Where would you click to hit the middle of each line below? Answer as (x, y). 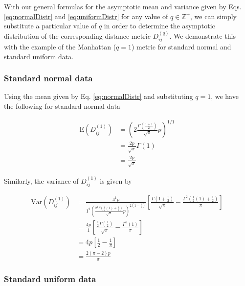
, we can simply (213, 16)
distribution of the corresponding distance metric (77, 36)
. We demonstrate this (202, 36)
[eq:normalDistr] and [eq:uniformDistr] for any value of (86, 16)
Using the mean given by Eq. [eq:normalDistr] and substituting (99, 96)
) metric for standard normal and (181, 47)
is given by (116, 180)
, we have (225, 96)
